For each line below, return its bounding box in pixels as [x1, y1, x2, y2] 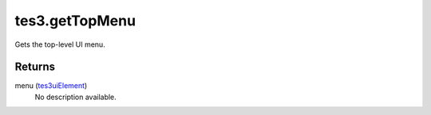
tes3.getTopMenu [14, 12, 136, 29]
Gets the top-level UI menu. [14, 40, 105, 49]
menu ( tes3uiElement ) [14, 81, 88, 90]
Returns [14, 60, 56, 74]
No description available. [34, 92, 117, 102]
